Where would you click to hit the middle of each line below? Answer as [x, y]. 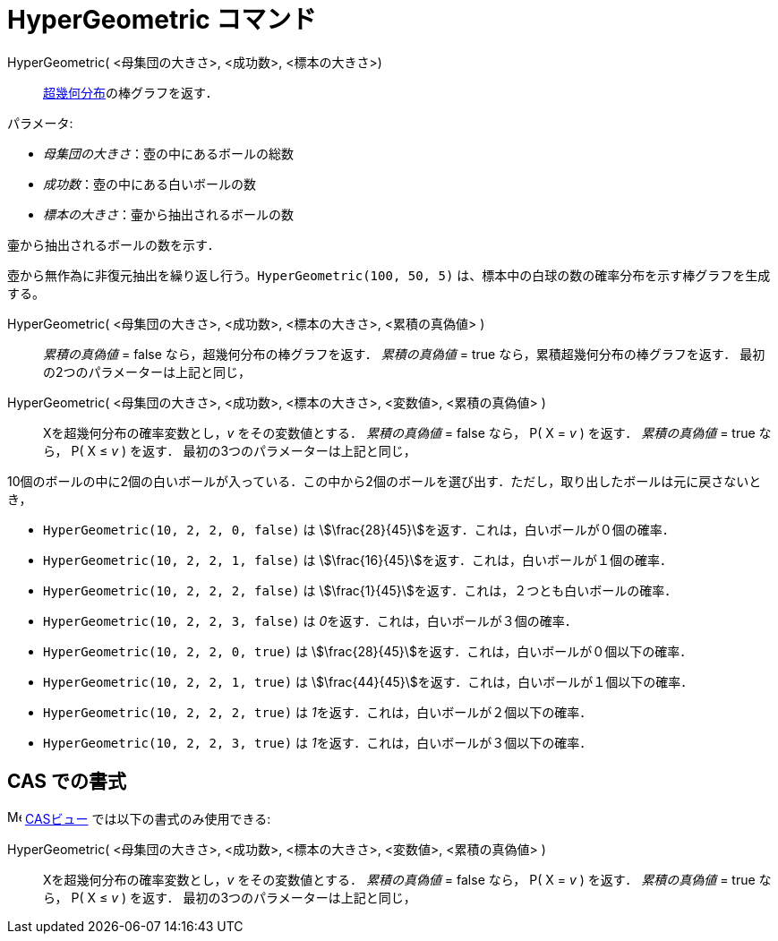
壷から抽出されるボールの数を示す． [114, 244]
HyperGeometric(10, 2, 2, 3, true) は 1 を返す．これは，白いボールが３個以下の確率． [318, 742]
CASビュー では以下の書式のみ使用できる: [148, 818]
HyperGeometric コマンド [162, 20]
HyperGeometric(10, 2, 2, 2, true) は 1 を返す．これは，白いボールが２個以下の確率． [318, 712]
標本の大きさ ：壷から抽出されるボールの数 [168, 214]
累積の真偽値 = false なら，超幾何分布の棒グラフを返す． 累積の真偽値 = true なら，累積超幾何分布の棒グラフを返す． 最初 [404, 354]
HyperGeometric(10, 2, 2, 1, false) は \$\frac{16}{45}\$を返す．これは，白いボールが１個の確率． [358, 560]
